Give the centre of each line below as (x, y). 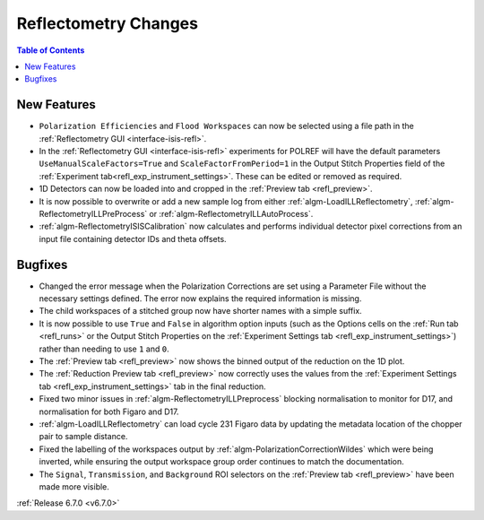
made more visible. (74, 486)
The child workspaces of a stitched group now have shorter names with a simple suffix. (200, 311)
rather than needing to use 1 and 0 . (104, 349)
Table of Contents (51, 50)
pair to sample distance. (83, 437)
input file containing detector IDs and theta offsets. (133, 238)
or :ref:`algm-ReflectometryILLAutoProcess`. (231, 213)
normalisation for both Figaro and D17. (109, 412)
